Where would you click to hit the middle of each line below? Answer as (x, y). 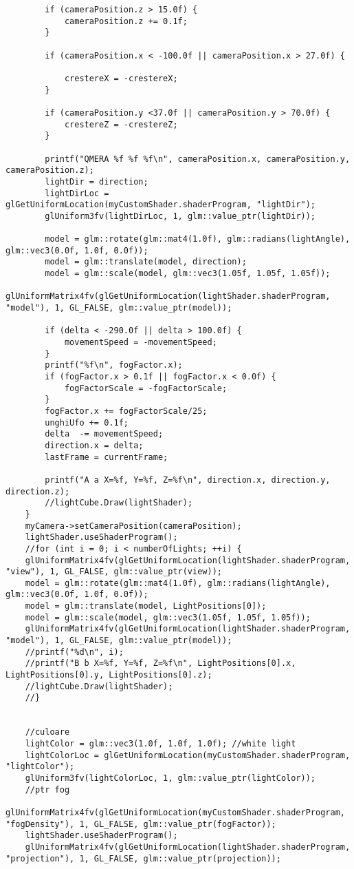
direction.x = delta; (94, 445)
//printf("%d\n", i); (74, 652)
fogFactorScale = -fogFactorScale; (146, 388)
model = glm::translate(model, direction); (146, 262)
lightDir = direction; (97, 181)
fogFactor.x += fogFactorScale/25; (126, 411)
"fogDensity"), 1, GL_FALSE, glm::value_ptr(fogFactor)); (141, 824)
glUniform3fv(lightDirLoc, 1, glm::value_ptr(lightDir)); (180, 216)
